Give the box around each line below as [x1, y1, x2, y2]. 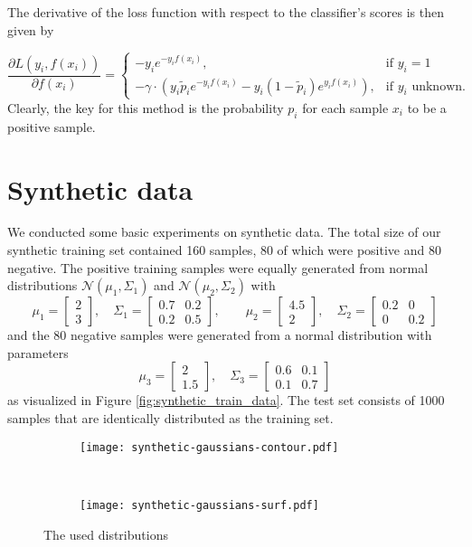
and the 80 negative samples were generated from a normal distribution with [7, 325, 432, 344]
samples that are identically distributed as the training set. [7, 409, 334, 428]
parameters [7, 343, 69, 362]
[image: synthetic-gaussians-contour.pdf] [80, 440, 339, 454]
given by [7, 20, 54, 39]
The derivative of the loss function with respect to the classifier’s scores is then [7, 3, 445, 21]
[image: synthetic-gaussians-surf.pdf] [80, 498, 319, 512]
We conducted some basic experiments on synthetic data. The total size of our [7, 222, 441, 241]
